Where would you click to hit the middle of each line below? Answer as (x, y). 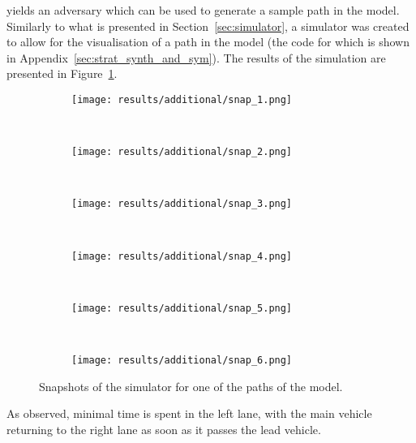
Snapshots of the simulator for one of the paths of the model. (191, 386)
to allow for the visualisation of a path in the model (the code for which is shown (208, 42)
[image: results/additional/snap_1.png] (182, 99)
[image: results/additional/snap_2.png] (182, 152)
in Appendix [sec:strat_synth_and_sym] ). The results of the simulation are (196, 57)
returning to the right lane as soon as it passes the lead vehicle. (164, 430)
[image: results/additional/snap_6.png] (182, 361)
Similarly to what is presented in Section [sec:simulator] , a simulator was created (208, 26)
